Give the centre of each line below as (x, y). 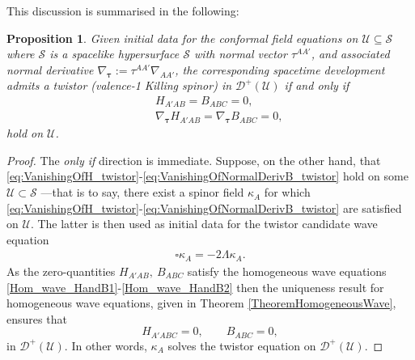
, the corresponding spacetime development (280, 69)
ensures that (37, 318)
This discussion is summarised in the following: (123, 11)
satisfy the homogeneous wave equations (287, 271)
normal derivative (50, 69)
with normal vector (241, 54)
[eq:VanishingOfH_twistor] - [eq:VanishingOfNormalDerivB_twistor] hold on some (207, 176)
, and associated (350, 54)
